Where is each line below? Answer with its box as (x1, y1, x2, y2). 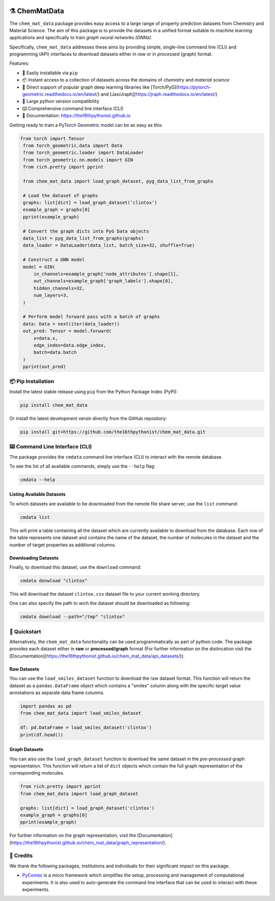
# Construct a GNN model (23, 257, 85, 262)
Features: (9, 60, 30, 66)
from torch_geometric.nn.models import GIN (23, 157, 133, 163)
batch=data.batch (33, 350, 77, 355)
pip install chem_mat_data (20, 402, 88, 408)
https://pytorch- (178, 84, 211, 90)
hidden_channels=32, (33, 285, 85, 291)
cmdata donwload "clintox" (20, 577, 88, 584)
